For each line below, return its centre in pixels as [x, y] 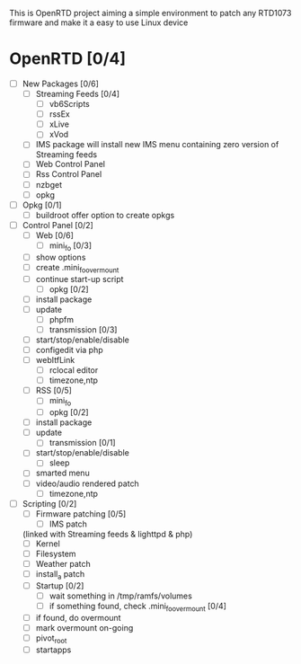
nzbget [49, 184]
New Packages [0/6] [60, 84]
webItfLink [55, 360]
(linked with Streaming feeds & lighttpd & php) [107, 534]
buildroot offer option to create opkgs [105, 215]
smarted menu [62, 473]
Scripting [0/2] [49, 503]
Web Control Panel [71, 164]
